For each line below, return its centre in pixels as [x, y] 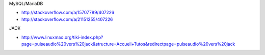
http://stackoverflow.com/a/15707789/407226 [68, 13]
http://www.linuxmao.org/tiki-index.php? [62, 37]
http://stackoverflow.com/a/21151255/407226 [67, 19]
